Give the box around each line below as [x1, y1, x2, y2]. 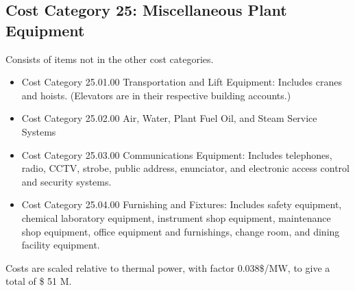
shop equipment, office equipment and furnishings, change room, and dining [21, 224, 340, 238]
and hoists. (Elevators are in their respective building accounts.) [21, 88, 291, 102]
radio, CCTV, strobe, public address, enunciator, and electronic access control [21, 161, 350, 175]
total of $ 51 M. [5, 274, 72, 288]
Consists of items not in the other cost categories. [5, 51, 214, 66]
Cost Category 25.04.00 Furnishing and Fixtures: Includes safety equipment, [21, 197, 342, 212]
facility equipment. [21, 238, 100, 252]
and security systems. [21, 174, 112, 188]
